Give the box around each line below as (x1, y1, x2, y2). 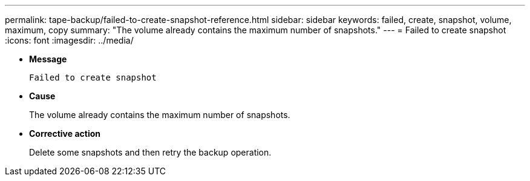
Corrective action (29, 128, 100, 139)
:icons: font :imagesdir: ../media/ (5, 35, 134, 45)
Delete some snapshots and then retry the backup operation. (29, 147, 272, 157)
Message (29, 54, 67, 64)
